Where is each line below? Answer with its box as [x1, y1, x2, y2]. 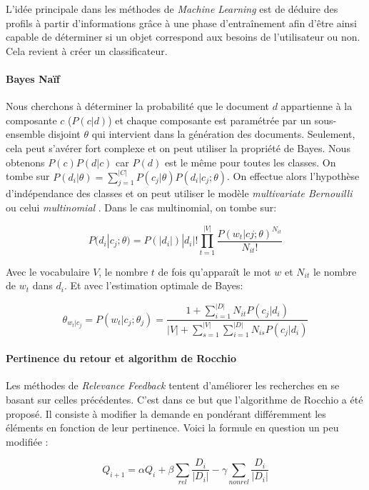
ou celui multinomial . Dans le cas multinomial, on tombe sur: [6, 199, 277, 214]
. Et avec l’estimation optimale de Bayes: [64, 278, 243, 293]
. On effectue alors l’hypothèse [227, 169, 360, 184]
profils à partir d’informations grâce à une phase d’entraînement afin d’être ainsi [6, 15, 357, 30]
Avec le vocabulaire [6, 264, 90, 279]
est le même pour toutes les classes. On [164, 154, 336, 169]
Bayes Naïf [6, 71, 60, 86]
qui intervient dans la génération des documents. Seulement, [91, 126, 355, 141]
